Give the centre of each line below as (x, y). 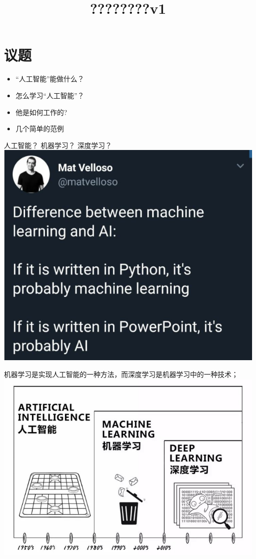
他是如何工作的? (41, 112)
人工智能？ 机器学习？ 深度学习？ (58, 145)
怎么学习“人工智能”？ (50, 95)
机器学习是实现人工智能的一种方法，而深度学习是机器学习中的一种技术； (121, 374)
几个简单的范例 (40, 129)
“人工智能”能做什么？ (50, 79)
